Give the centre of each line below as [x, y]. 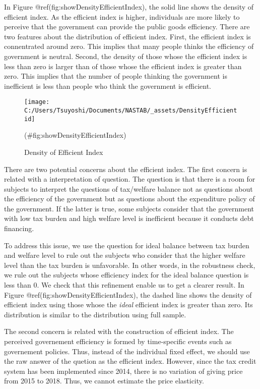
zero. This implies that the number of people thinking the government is [116, 76]
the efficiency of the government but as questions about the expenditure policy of [129, 199]
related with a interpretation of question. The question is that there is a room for [130, 179]
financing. [19, 228]
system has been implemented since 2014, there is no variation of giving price [123, 371]
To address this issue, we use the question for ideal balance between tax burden [127, 245]
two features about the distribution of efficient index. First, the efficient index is [127, 36]
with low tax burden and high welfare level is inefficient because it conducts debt [129, 218]
